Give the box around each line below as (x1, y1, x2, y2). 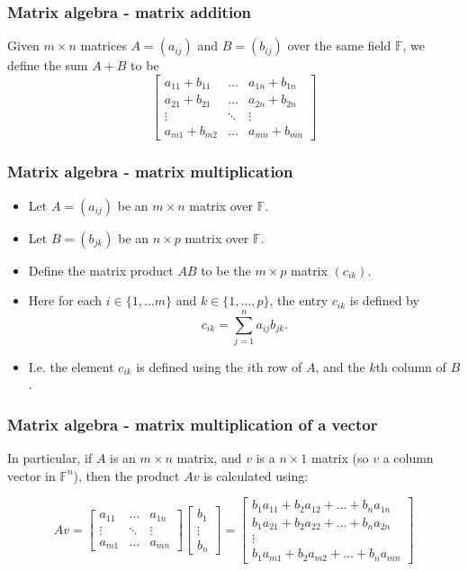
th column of (375, 357, 446, 376)
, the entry (269, 291, 328, 310)
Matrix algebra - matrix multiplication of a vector (7, 412, 378, 435)
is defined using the (136, 357, 243, 376)
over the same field (287, 36, 391, 55)
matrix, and (176, 449, 242, 467)
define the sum (7, 56, 88, 75)
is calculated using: (203, 466, 309, 485)
